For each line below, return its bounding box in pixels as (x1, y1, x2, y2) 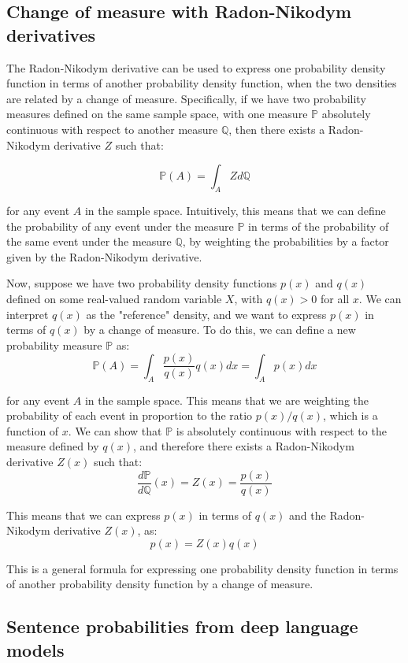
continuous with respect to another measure (6, 120, 218, 137)
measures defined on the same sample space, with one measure (6, 106, 308, 122)
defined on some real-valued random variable (6, 290, 222, 306)
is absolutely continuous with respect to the (176, 422, 387, 439)
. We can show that (68, 422, 162, 439)
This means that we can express (6, 506, 161, 523)
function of (6, 422, 59, 439)
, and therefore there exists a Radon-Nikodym (132, 438, 354, 454)
